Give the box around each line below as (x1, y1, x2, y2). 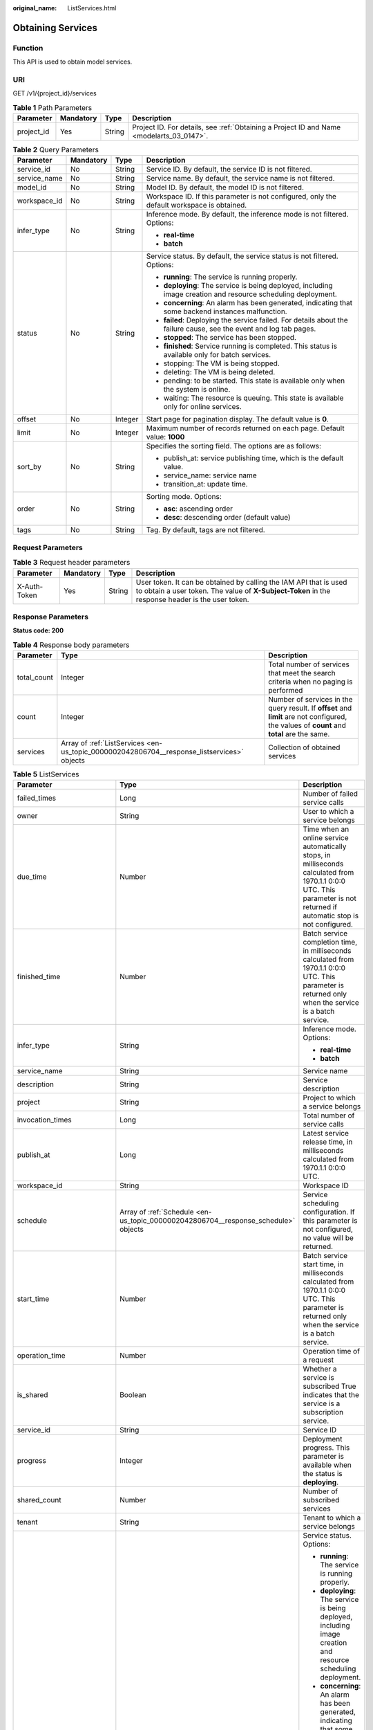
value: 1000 (146, 432, 185, 442)
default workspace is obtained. (146, 201, 247, 210)
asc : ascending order (163, 504, 233, 513)
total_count (17, 673, 53, 682)
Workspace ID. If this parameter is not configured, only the (146, 192, 336, 201)
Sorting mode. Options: (146, 492, 222, 502)
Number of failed (303, 789, 358, 799)
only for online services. (163, 402, 242, 412)
